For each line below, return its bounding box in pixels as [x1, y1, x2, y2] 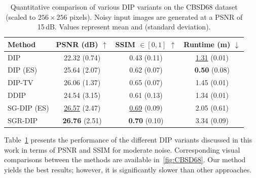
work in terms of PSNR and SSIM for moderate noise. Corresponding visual [4, 144, 240, 155]
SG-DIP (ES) [8, 102, 49, 113]
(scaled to [6, 11, 36, 22]
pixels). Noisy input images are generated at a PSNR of [69, 11, 243, 22]
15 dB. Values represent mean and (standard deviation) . [37, 21, 211, 32]
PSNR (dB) [56, 39, 98, 49]
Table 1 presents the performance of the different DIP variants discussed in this [4, 134, 252, 145]
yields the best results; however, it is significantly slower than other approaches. [4, 164, 252, 174]
